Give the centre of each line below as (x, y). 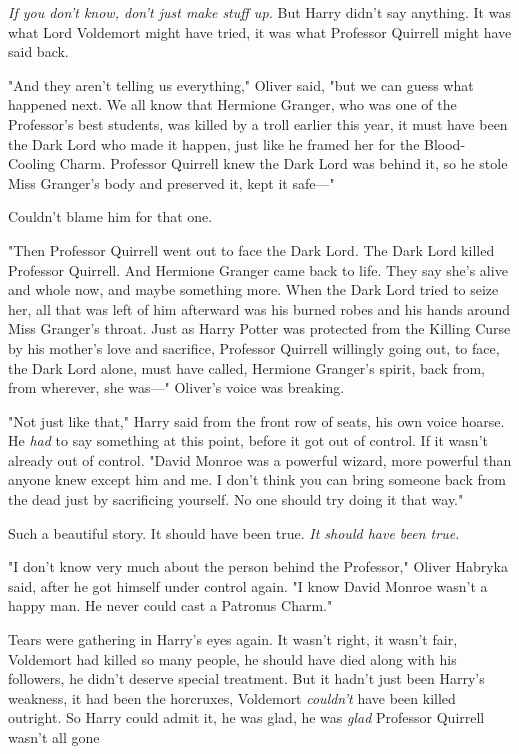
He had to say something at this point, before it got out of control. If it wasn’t (248, 440)
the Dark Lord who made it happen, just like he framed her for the (214, 143)
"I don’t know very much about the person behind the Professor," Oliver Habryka (258, 566)
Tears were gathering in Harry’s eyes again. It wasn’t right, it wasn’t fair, (233, 639)
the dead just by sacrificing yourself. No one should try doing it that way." (236, 499)
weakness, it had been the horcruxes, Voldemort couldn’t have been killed (232, 697)
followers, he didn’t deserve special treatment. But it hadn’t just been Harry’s (246, 678)
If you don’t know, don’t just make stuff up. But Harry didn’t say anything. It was (259, 12)
